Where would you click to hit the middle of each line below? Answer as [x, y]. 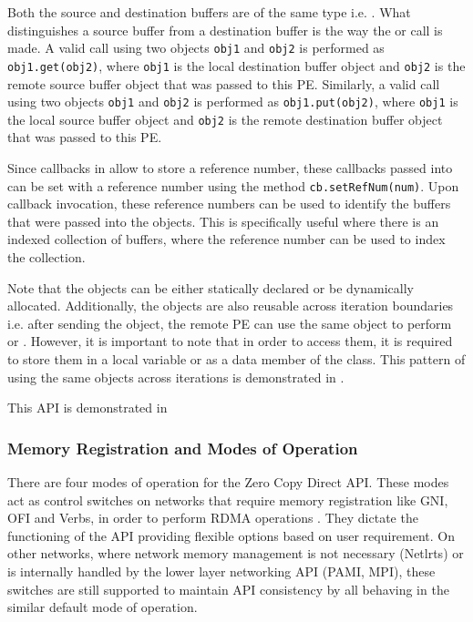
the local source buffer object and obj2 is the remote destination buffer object [225, 119]
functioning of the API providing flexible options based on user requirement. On [231, 535]
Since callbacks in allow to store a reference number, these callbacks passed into [230, 168]
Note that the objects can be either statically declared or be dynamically [211, 287]
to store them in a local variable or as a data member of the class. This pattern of [236, 359]
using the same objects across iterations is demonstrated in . [176, 377]
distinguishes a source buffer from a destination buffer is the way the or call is [225, 30]
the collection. [46, 257]
